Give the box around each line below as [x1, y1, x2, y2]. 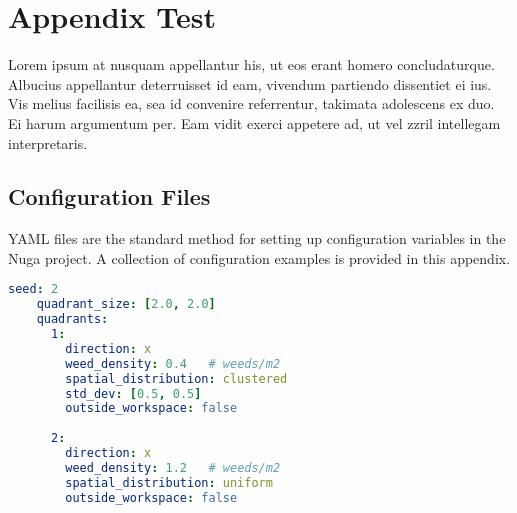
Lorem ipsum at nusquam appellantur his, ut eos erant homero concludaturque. [8, 54, 495, 75]
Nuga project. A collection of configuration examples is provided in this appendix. [8, 247, 511, 268]
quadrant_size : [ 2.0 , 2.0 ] [36, 297, 216, 312]
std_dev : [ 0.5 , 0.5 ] [65, 386, 202, 401]
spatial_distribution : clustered [65, 371, 288, 386]
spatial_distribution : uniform [65, 475, 273, 490]
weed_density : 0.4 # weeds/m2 [65, 356, 281, 371]
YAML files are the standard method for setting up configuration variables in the [8, 228, 506, 249]
